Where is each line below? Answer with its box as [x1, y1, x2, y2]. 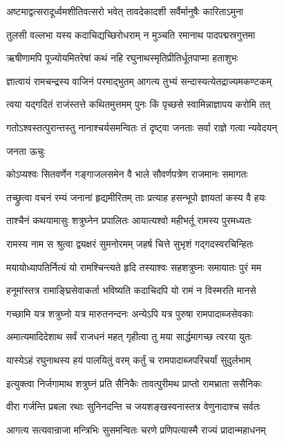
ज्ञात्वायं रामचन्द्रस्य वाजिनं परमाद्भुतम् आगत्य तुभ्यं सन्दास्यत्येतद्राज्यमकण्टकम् [6, 73, 272, 88]
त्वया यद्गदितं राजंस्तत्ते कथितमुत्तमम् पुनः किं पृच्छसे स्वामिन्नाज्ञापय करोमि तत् [6, 97, 271, 111]
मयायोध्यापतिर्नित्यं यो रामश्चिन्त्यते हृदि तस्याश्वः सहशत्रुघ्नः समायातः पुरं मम [6, 259, 261, 274]
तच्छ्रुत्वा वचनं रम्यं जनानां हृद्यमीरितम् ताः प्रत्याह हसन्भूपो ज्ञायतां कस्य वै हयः [6, 190, 266, 204]
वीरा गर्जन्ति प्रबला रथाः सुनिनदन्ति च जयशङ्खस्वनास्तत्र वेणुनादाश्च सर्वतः [6, 399, 261, 414]
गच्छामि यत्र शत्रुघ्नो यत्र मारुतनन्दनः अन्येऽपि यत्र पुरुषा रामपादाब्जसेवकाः [6, 306, 254, 320]
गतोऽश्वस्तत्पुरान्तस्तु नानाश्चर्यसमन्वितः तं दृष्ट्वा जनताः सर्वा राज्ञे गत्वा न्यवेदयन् [6, 120, 278, 134]
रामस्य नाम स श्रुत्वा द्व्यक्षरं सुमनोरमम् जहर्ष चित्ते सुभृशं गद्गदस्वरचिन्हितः [6, 236, 254, 250]
